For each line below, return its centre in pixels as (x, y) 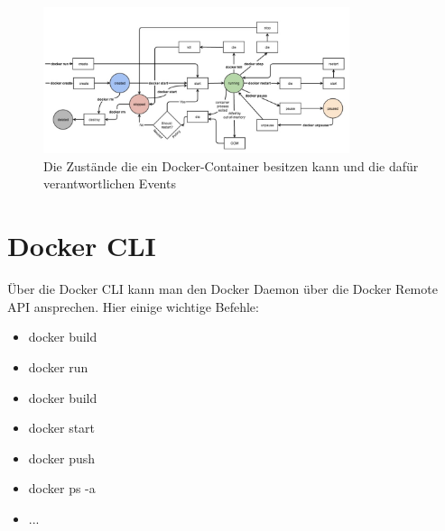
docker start (62, 428)
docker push (62, 458)
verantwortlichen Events (110, 183)
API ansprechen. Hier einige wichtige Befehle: (133, 306)
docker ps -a (62, 488)
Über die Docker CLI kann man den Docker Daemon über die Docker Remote (222, 289)
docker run (58, 366)
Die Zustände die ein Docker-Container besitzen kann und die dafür (231, 165)
